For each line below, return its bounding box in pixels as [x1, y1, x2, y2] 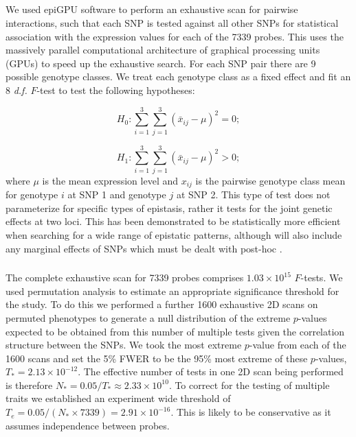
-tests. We [300, 270, 343, 285]
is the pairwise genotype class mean [195, 173, 346, 187]
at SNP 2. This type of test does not [176, 187, 331, 202]
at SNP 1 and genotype [67, 187, 166, 202]
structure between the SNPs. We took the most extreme [5, 338, 242, 352]
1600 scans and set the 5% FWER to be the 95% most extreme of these [5, 351, 308, 365]
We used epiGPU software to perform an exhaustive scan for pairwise [5, 2, 298, 16]
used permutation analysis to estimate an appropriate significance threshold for [5, 283, 340, 298]
